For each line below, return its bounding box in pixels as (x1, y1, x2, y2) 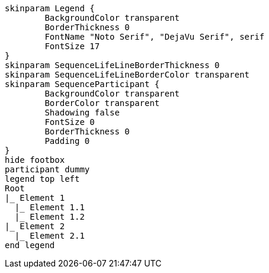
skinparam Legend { (5, 4, 95, 13)
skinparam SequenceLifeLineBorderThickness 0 (5, 60, 220, 70)
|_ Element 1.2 (14, 212, 85, 221)
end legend (5, 240, 55, 250)
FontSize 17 (44, 41, 100, 51)
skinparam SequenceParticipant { (5, 79, 160, 89)
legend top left (5, 174, 80, 184)
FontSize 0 (44, 117, 95, 127)
